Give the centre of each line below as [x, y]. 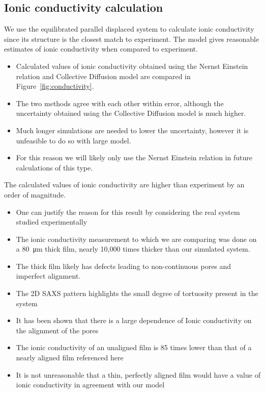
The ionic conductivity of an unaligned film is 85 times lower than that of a [134, 347]
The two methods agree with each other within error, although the [120, 103]
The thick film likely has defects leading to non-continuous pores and [124, 266]
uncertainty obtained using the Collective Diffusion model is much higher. [131, 113]
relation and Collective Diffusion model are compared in [103, 76]
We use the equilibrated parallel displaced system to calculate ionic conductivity [129, 29]
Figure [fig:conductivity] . [55, 86]
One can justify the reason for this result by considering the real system [128, 212]
